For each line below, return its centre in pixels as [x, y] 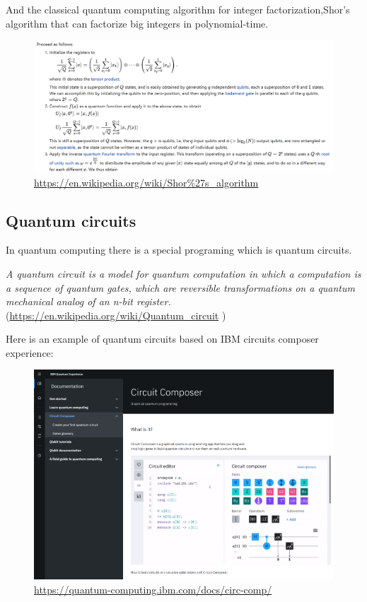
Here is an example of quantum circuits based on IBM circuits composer [162, 339]
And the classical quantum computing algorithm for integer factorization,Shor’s [178, 9]
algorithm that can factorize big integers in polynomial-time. [137, 23]
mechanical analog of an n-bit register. [88, 301]
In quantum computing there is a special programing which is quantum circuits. [179, 250]
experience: [30, 352]
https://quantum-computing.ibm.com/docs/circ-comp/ [153, 589]
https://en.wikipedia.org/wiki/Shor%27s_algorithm [146, 182]
